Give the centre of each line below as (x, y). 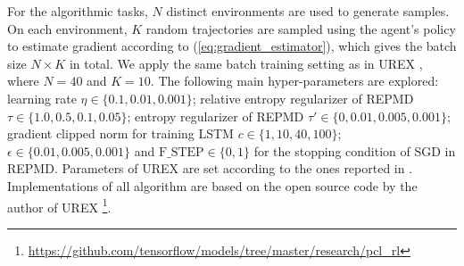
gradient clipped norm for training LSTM (120, 133)
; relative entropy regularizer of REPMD (303, 98)
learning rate (42, 98)
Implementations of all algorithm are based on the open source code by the (212, 185)
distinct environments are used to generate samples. (308, 11)
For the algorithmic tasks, (78, 11)
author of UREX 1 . (59, 205)
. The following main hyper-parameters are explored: (294, 81)
